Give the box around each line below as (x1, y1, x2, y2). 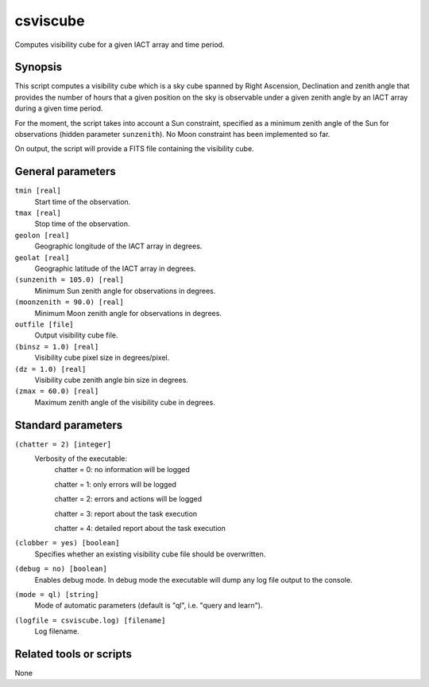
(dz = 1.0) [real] (14, 365, 87, 373)
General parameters (14, 165, 117, 178)
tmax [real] (14, 209, 61, 218)
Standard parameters (14, 418, 123, 431)
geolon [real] (14, 231, 70, 240)
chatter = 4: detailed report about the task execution (54, 523, 226, 533)
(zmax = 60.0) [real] (14, 387, 99, 396)
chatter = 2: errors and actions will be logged (54, 494, 203, 504)
